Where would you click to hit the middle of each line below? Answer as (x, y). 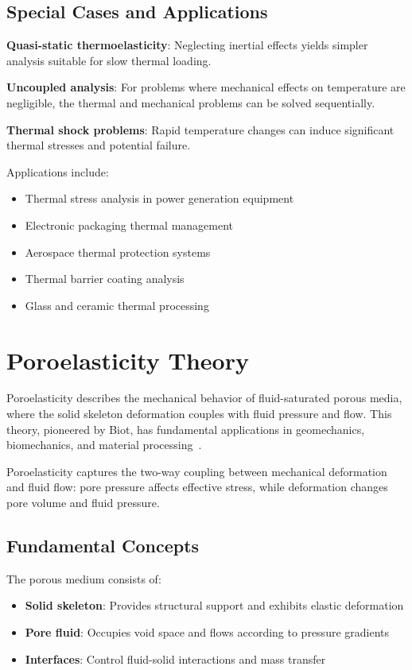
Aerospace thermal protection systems (118, 252)
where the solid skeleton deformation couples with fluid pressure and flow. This (199, 414)
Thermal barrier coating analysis (105, 279)
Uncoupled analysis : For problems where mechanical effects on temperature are (206, 87)
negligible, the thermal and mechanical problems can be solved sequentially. (191, 102)
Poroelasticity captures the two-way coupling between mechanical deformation (197, 471)
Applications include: (58, 171)
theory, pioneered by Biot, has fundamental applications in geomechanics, (186, 429)
